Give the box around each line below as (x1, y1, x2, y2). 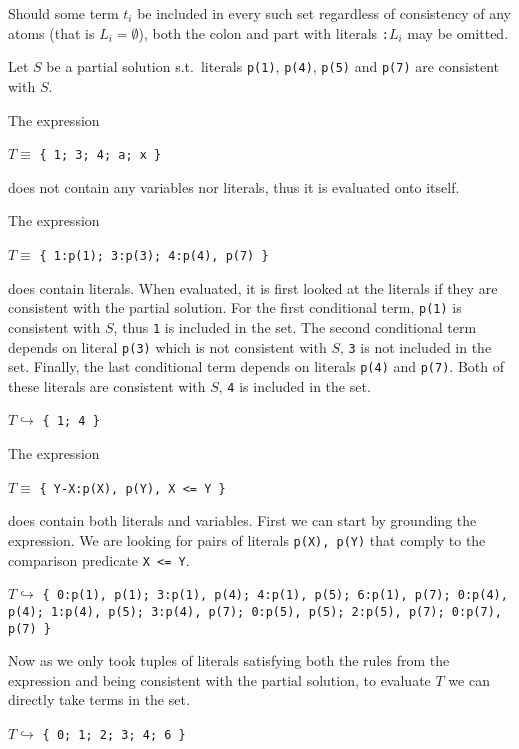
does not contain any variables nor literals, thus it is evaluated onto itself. (8, 176, 460, 197)
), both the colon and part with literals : (138, 22, 389, 43)
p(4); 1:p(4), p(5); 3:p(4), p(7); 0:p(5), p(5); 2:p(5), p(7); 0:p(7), (8, 604, 502, 619)
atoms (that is (8, 22, 95, 43)
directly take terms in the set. (8, 689, 190, 710)
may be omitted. (407, 22, 509, 43)
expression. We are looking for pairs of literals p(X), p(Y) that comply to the (8, 529, 486, 550)
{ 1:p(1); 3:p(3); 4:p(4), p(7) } (39, 248, 269, 263)
